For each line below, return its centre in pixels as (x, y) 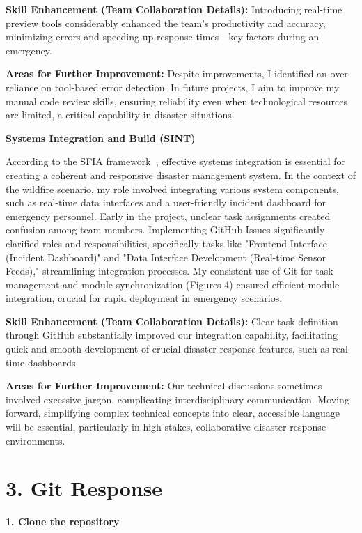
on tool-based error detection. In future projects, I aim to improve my (190, 87)
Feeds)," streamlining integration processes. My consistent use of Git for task (170, 271)
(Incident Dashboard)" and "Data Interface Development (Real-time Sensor (166, 257)
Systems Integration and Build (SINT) (101, 138)
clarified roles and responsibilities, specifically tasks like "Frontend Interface (166, 243)
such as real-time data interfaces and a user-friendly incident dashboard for (166, 202)
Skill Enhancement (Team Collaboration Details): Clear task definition (172, 321)
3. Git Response (84, 488)
